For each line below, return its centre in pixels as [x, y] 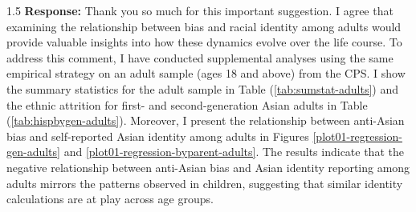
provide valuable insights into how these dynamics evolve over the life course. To [204, 42]
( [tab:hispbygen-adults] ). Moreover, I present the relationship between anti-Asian [206, 120]
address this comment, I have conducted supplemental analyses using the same [200, 57]
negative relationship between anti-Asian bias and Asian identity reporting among [208, 167]
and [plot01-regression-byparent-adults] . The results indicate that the [234, 152]
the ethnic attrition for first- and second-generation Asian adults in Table [187, 104]
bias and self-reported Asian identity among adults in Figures [158, 136]
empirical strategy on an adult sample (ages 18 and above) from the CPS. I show [206, 73]
